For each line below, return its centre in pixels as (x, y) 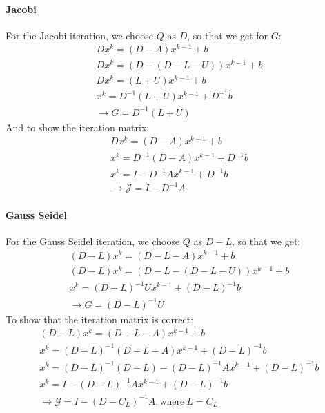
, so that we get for (227, 35)
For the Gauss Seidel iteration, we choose (93, 241)
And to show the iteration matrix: (78, 127)
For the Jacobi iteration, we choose (80, 35)
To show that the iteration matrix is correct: (100, 319)
